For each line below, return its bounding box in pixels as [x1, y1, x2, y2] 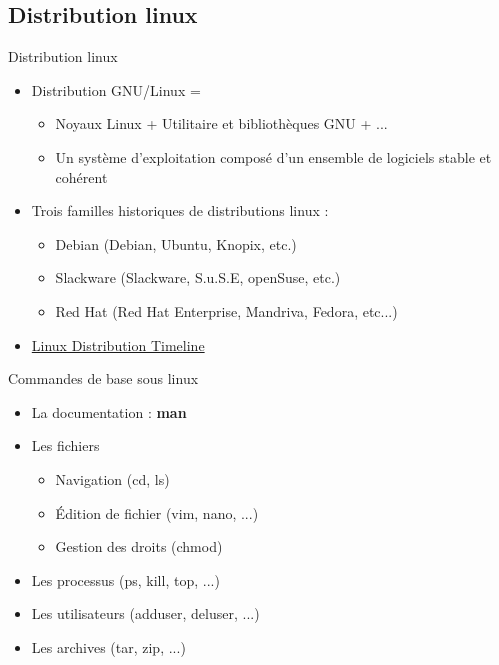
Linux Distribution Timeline [31, 334, 205, 355]
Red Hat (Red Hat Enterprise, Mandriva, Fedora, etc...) [55, 300, 398, 321]
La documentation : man [31, 401, 187, 422]
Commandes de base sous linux [8, 368, 199, 389]
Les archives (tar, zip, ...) [31, 636, 186, 657]
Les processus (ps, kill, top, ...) [31, 569, 220, 590]
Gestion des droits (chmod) [55, 536, 223, 557]
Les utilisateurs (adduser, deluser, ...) [31, 603, 260, 624]
